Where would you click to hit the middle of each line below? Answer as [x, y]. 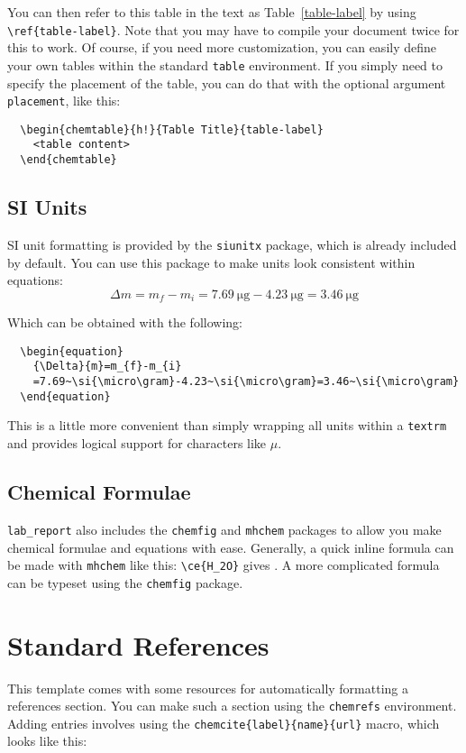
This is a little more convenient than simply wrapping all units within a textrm [227, 425]
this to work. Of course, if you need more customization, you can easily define [222, 47]
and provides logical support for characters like [137, 443]
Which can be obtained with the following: [125, 322]
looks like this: [47, 741]
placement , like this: [64, 101]
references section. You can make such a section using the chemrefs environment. [232, 706]
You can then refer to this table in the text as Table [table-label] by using [212, 12]
